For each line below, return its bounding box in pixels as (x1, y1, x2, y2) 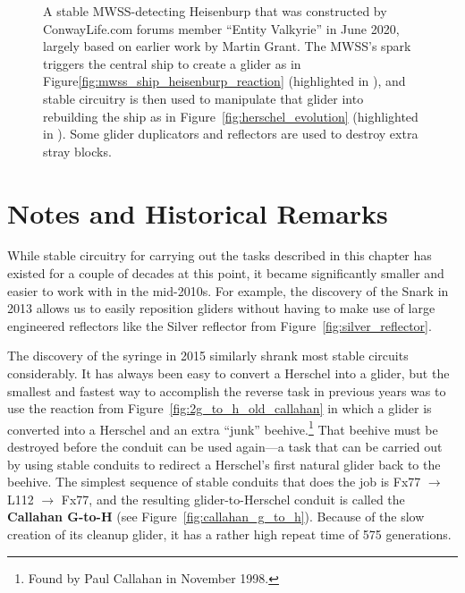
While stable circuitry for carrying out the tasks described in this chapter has (7, 246, 432, 265)
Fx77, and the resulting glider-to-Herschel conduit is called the (61, 489, 405, 508)
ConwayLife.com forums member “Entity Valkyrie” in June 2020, (43, 19, 400, 38)
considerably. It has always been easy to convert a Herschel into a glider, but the (7, 364, 450, 383)
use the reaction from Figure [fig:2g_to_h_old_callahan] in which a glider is (7, 399, 432, 418)
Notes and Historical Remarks (7, 194, 388, 231)
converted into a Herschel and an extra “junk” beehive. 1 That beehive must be (7, 417, 438, 438)
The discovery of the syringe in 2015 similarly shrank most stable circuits (7, 346, 409, 365)
